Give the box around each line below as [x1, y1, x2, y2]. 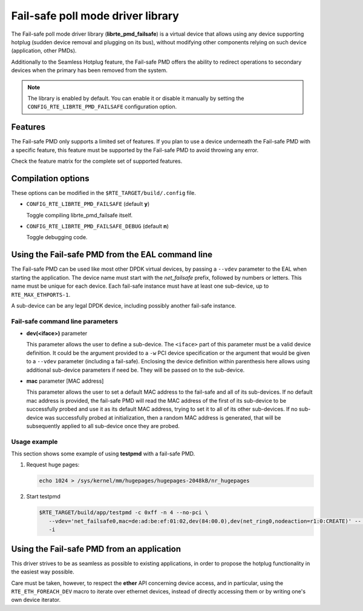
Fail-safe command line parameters [11, 317, 118, 325]
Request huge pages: [26, 461, 80, 469]
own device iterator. [11, 596, 61, 604]
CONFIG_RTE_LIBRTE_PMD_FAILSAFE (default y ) [26, 200, 150, 208]
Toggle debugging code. [26, 234, 88, 241]
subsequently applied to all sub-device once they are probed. [26, 422, 180, 429]
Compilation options [11, 173, 90, 183]
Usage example [11, 437, 58, 446]
